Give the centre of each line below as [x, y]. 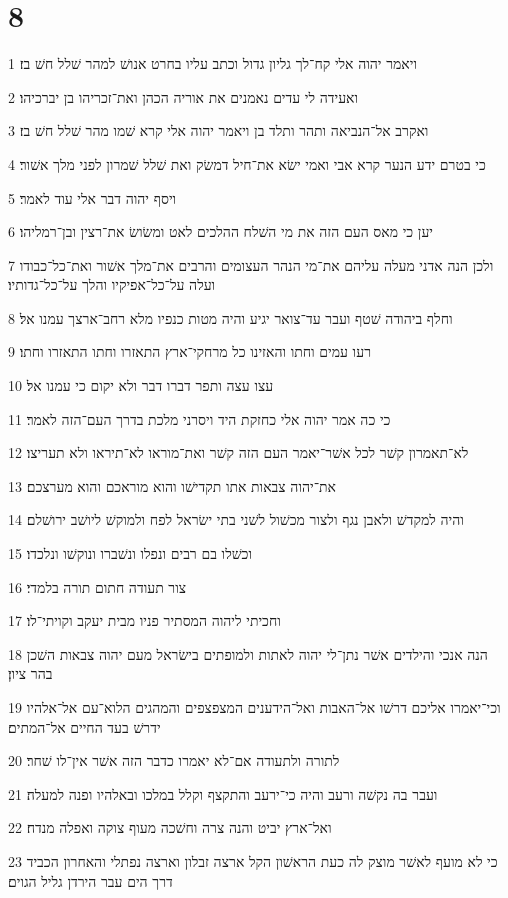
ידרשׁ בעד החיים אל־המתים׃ [84, 726]
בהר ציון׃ [30, 673]
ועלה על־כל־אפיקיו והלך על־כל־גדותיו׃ [112, 284]
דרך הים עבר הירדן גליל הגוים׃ [90, 880]
